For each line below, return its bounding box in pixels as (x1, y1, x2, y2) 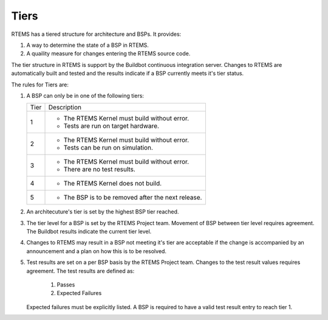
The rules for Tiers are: (11, 81, 69, 88)
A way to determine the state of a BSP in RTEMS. (26, 41, 149, 49)
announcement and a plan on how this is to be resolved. (26, 247, 167, 255)
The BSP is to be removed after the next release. (63, 193, 202, 202)
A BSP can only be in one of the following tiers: (26, 92, 144, 99)
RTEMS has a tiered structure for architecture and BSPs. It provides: (11, 30, 182, 38)
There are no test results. (63, 165, 136, 173)
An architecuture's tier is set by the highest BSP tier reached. (26, 208, 179, 215)
